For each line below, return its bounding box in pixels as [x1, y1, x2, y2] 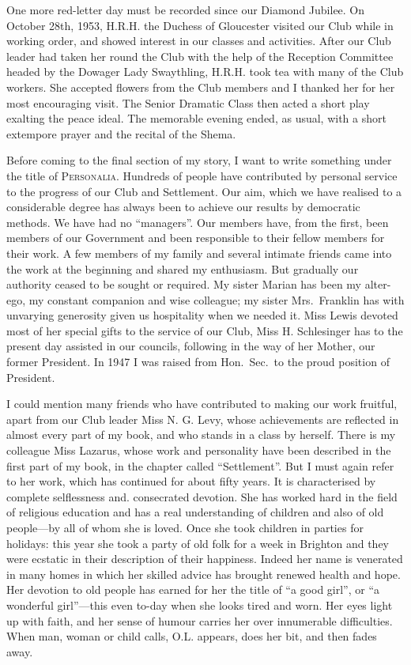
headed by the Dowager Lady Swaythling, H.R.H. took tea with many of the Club [6, 63, 404, 80]
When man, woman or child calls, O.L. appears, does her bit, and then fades [6, 628, 377, 644]
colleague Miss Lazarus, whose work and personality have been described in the [6, 442, 391, 459]
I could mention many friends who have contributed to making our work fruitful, [6, 395, 398, 412]
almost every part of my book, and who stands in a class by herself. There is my [6, 426, 396, 443]
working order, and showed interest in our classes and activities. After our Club [6, 32, 391, 49]
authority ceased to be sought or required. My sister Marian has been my [6, 276, 362, 293]
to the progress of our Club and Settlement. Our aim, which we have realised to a [6, 183, 402, 199]
